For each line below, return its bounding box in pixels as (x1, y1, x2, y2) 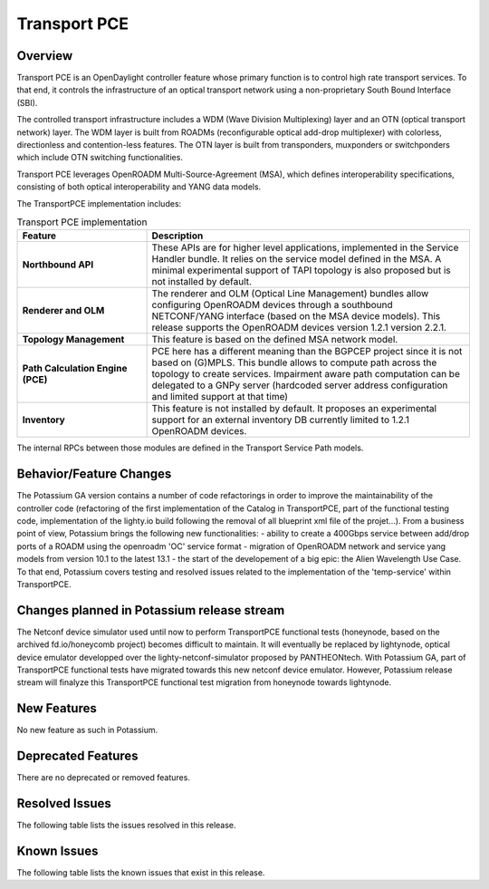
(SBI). (16, 97, 38, 108)
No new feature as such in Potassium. (16, 725, 158, 736)
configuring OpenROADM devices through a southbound (151, 299, 393, 312)
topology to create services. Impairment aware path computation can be (151, 368, 461, 381)
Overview (16, 48, 73, 63)
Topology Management (22, 333, 125, 346)
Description (151, 229, 204, 242)
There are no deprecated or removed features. (16, 772, 190, 783)
